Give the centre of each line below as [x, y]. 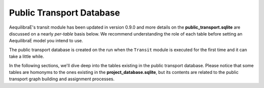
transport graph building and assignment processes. [62, 79]
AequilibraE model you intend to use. [46, 41]
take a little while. [26, 56]
